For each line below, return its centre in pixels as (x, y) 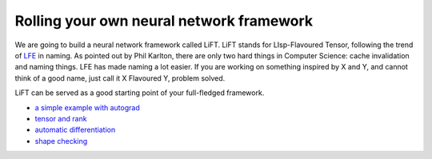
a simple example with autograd (87, 107)
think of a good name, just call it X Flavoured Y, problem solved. (120, 78)
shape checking (61, 141)
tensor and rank (61, 118)
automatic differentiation (75, 130)
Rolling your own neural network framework (164, 21)
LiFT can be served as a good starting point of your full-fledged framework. (140, 93)
